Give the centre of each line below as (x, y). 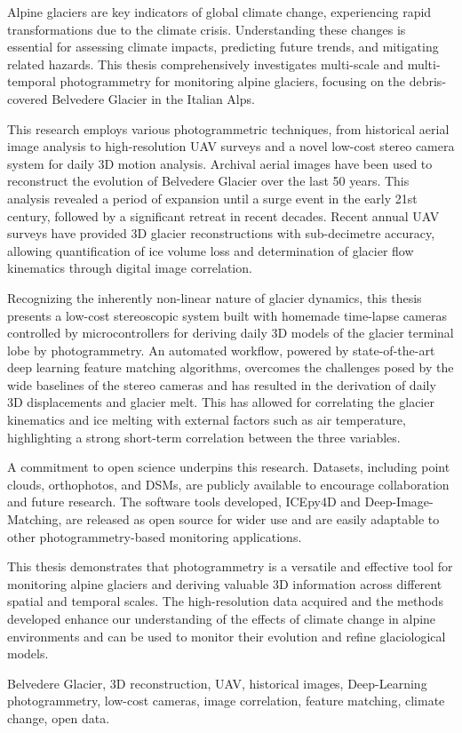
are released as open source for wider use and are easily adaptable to (253, 519)
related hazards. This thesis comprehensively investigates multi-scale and (205, 64)
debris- (428, 81)
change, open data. (59, 717)
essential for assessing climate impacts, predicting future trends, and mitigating (223, 47)
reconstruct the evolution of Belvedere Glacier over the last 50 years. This (208, 181)
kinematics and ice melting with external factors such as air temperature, (207, 420)
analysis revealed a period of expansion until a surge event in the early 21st (212, 198)
